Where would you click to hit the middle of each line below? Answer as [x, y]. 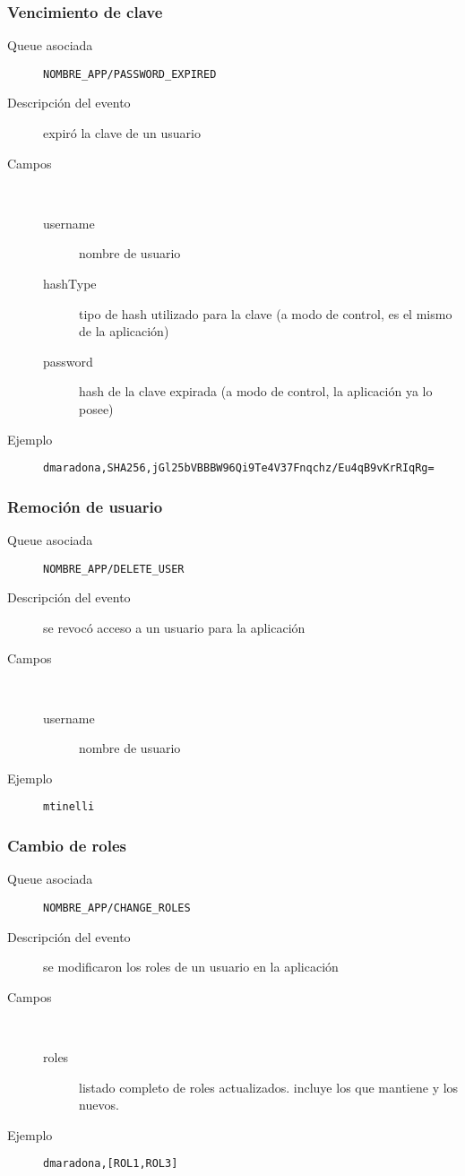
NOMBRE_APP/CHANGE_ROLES [117, 908]
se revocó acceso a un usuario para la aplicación [174, 627]
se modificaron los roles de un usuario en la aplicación [191, 967]
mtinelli [69, 807]
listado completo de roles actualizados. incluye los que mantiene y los [269, 1087]
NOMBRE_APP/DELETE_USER [114, 569]
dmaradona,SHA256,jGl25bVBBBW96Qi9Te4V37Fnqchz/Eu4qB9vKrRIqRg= [239, 468]
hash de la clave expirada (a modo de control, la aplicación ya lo [256, 391]
